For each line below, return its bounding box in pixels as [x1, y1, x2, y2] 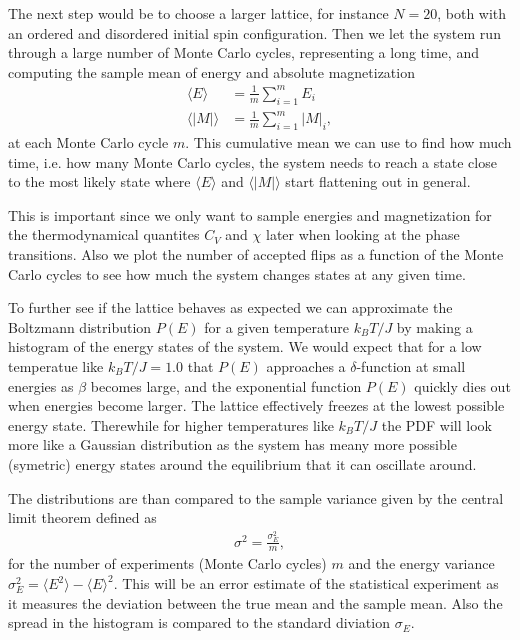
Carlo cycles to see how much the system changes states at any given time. [8, 263, 466, 284]
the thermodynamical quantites [8, 224, 200, 245]
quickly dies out [414, 375, 511, 396]
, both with [437, 3, 507, 23]
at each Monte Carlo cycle [8, 132, 169, 153]
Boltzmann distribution [8, 316, 152, 337]
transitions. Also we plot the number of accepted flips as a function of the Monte [8, 244, 504, 265]
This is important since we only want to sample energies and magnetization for [8, 204, 492, 225]
